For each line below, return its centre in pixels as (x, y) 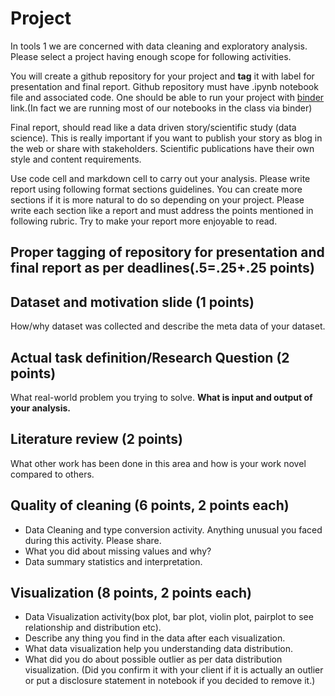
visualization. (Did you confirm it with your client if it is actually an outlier (174, 670)
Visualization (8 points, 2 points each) (131, 592)
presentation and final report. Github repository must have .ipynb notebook (164, 86)
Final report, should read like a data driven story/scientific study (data (153, 127)
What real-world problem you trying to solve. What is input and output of (161, 397)
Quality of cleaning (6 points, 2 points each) (150, 505)
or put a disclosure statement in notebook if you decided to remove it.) (170, 681)
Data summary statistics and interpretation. (113, 561)
